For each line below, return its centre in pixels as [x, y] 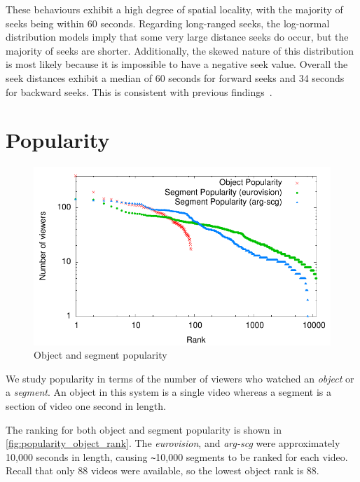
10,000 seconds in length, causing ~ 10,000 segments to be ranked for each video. [177, 456]
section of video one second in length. [86, 406]
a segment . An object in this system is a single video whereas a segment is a [169, 392]
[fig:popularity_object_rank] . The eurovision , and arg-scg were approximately [173, 443]
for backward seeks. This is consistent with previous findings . [139, 91]
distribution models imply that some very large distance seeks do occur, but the [177, 37]
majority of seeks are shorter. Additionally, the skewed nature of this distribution [180, 50]
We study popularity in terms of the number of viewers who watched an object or [180, 378]
